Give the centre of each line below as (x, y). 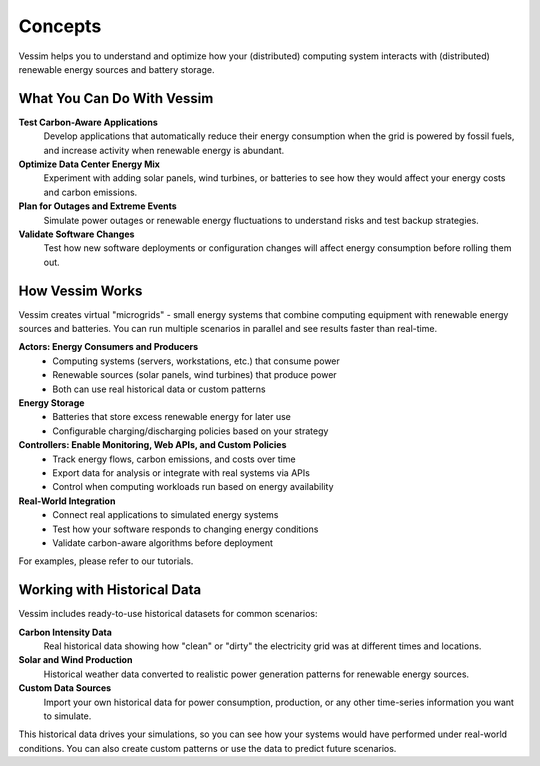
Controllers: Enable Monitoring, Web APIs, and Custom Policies (152, 445)
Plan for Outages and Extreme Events (97, 206)
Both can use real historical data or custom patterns (159, 389)
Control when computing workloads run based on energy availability (193, 487)
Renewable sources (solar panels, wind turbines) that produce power (194, 375)
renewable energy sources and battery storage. (116, 69)
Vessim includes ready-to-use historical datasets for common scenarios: (168, 614)
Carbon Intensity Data (65, 632)
